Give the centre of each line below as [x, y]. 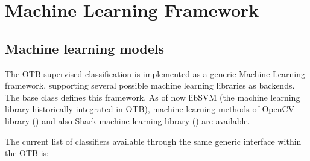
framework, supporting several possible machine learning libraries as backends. [150, 85]
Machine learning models [85, 48]
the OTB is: [27, 153]
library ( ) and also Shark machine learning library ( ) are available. [128, 120]
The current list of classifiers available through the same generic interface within [153, 141]
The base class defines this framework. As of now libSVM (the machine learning [153, 97]
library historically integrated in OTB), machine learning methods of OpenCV [150, 109]
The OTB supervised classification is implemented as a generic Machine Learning [155, 73]
